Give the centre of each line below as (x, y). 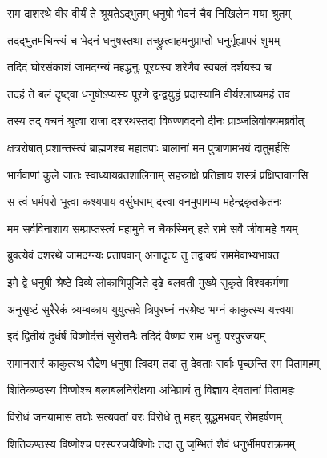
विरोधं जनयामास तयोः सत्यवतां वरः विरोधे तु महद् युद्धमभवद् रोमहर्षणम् (145, 416)
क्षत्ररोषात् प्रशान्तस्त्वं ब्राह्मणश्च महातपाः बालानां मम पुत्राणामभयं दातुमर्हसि (149, 147)
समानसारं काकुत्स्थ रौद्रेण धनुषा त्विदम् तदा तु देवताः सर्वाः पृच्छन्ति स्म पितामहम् (163, 362)
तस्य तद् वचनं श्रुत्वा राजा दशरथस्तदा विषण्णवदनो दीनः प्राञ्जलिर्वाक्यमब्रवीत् (156, 121)
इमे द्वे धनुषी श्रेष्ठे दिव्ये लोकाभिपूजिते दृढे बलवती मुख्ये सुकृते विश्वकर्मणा (148, 281)
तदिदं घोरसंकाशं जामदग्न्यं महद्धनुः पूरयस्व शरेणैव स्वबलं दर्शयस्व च (139, 67)
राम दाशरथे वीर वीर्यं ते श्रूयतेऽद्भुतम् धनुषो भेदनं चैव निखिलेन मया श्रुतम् (149, 13)
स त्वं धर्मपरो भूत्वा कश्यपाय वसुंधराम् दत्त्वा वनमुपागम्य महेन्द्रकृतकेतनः (145, 201)
